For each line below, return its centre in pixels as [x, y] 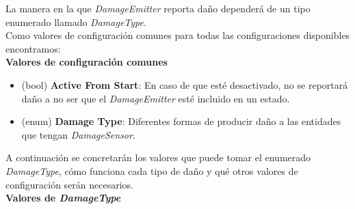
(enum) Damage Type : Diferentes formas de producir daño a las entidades [181, 121]
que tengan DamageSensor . [78, 134]
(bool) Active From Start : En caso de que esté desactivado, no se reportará [185, 84]
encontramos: [33, 48]
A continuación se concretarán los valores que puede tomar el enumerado [158, 157]
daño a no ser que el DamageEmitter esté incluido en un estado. [156, 98]
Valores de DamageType [63, 198]
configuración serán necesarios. [70, 184]
